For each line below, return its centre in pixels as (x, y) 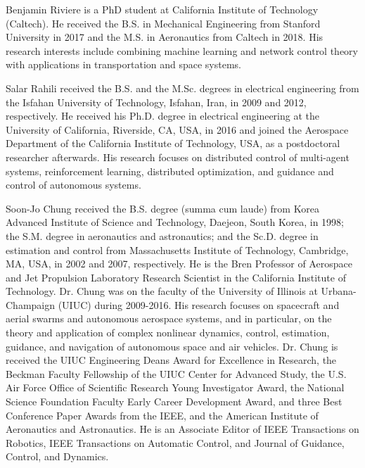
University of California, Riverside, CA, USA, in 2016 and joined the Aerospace (177, 129)
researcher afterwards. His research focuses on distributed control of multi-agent (178, 157)
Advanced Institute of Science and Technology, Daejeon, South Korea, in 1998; (175, 222)
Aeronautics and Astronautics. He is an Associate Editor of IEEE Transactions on (182, 429)
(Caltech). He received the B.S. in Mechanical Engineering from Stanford (163, 23)
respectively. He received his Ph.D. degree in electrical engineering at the (162, 116)
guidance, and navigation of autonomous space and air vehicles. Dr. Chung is (172, 346)
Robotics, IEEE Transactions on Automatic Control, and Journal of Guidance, (175, 442)
